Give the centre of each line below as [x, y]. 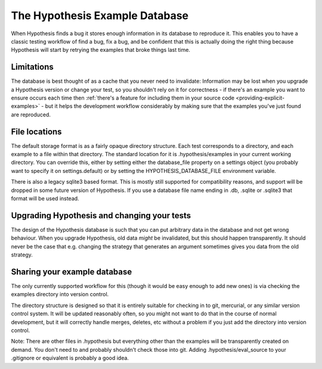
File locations [36, 131]
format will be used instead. [45, 199]
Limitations [32, 67]
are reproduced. [31, 114]
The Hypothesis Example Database [100, 15]
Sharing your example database [72, 272]
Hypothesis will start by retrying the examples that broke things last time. [101, 50]
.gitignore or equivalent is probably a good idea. [70, 358]
